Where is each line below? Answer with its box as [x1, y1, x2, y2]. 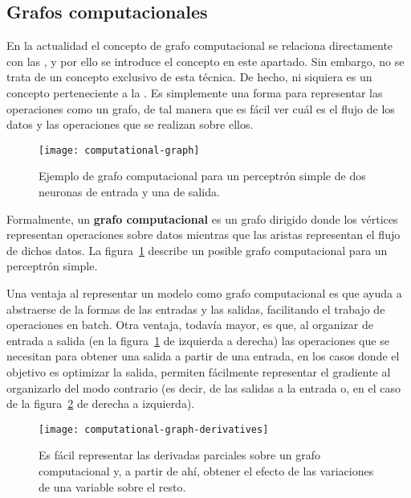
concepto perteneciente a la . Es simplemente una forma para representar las [6, 84, 383, 101]
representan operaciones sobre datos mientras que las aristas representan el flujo [6, 226, 401, 243]
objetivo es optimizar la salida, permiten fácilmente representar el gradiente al [6, 363, 391, 380]
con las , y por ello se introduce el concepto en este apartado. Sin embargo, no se [6, 52, 405, 69]
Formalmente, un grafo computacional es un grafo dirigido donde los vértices [6, 210, 398, 227]
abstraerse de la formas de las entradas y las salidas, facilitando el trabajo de [6, 300, 385, 317]
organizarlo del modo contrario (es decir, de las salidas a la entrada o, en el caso [6, 379, 401, 396]
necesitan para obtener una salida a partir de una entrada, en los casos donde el [6, 348, 400, 364]
